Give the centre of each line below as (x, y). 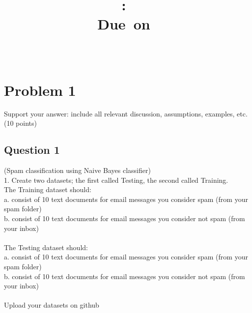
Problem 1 (40, 90)
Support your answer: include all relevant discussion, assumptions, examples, (119, 113)
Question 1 (32, 150)
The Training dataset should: (48, 189)
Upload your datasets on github (52, 305)
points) (26, 123)
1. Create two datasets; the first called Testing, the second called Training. (116, 180)
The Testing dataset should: (46, 247)
